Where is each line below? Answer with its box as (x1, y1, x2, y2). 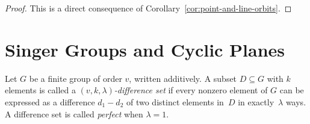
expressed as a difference (5, 95, 95, 108)
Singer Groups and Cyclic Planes (5, 37, 285, 61)
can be (279, 84, 304, 96)
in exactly (238, 95, 274, 108)
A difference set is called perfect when (5, 107, 143, 120)
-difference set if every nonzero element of (114, 84, 268, 96)
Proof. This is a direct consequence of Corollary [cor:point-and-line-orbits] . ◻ (5, 2, 292, 14)
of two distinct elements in (126, 95, 224, 108)
